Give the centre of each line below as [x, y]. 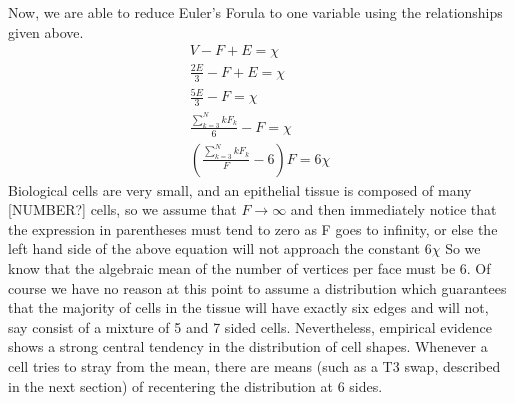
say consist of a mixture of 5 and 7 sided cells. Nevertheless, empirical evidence [250, 326]
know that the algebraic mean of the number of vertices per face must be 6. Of [249, 268]
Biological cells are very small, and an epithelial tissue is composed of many [240, 189]
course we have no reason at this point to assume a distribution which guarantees [257, 287]
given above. [46, 31]
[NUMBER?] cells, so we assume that [122, 209]
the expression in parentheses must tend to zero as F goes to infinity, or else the [253, 228]
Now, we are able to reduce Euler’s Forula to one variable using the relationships [255, 12]
